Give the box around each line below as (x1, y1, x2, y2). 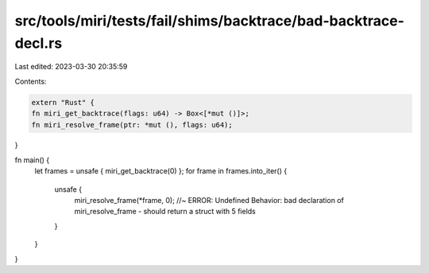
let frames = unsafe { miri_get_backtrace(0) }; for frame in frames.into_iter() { (34, 166, 288, 176)
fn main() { (14, 155, 50, 165)
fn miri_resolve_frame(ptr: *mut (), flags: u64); (31, 120, 234, 129)
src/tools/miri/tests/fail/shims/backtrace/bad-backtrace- (14, 12, 405, 29)
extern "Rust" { (31, 98, 95, 107)
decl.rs (14, 34, 63, 52)
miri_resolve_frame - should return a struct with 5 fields (74, 207, 256, 216)
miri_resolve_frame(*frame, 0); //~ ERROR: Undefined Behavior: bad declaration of (74, 196, 345, 205)
